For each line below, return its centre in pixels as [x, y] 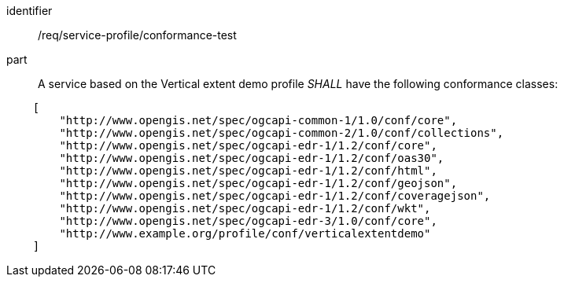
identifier [29, 11]
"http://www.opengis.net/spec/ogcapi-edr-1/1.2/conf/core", [248, 145]
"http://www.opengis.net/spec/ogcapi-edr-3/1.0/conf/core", [248, 221]
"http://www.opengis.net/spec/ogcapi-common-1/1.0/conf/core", [258, 120]
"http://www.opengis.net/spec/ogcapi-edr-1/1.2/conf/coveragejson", [275, 196]
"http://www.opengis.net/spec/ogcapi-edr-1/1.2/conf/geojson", [258, 183]
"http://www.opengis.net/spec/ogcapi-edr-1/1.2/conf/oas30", [252, 158]
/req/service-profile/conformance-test [137, 35]
